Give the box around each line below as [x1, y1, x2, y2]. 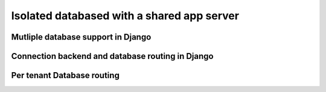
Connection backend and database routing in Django [11, 51, 214, 61]
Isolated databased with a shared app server [11, 9, 240, 22]
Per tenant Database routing [11, 70, 120, 81]
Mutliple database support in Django [11, 32, 152, 42]
